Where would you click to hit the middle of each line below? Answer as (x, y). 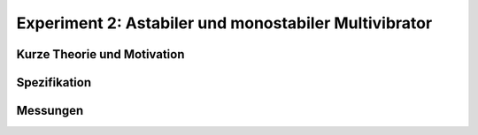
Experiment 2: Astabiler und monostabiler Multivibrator (224, 23)
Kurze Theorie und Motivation (100, 54)
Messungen (50, 111)
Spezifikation (54, 82)
